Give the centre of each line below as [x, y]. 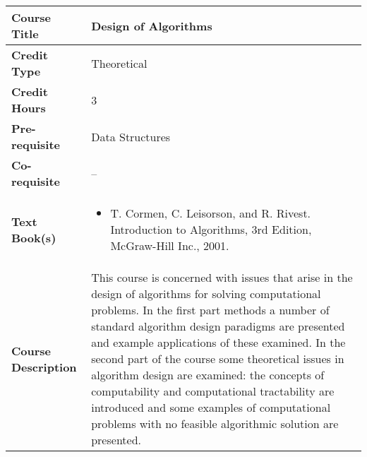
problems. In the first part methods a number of [210, 310]
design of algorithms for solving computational [206, 293]
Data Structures [131, 136]
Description [44, 367]
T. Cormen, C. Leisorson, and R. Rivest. [211, 213]
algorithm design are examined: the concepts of [208, 375]
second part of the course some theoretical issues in [218, 358]
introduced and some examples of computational [211, 407]
